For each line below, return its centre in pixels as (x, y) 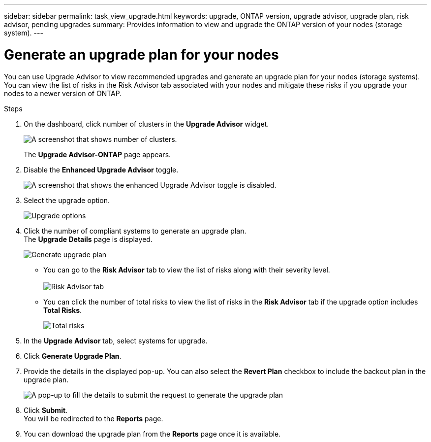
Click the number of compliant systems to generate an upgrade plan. (135, 231)
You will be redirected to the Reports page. (93, 418)
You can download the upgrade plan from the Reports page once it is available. (152, 434)
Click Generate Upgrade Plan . (73, 356)
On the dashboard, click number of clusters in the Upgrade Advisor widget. (146, 124)
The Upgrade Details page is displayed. (88, 239)
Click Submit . (46, 410)
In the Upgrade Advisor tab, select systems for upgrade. (116, 340)
